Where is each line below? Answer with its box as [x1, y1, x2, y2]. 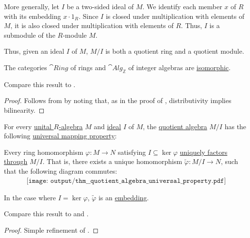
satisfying [117, 147, 146, 157]
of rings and [70, 62, 106, 72]
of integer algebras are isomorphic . [128, 62, 231, 72]
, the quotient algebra [143, 121, 207, 131]
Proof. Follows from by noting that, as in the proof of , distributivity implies [4, 95, 232, 105]
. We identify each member [142, 1, 222, 11]
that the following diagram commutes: [4, 165, 117, 176]
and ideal [94, 121, 121, 131]
